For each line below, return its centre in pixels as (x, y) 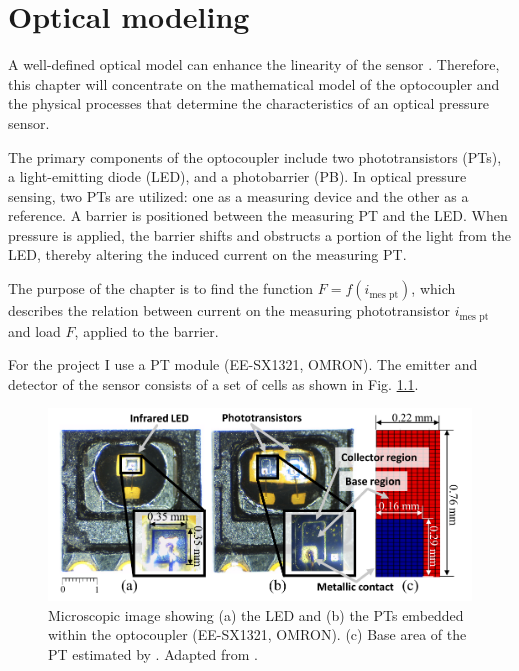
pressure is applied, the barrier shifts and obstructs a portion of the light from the (259, 234)
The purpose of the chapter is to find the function (161, 288)
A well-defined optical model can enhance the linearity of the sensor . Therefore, (254, 64)
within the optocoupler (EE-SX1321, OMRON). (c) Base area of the (257, 634)
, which (433, 288)
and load (34, 330)
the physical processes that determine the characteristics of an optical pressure (249, 103)
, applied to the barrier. (146, 330)
